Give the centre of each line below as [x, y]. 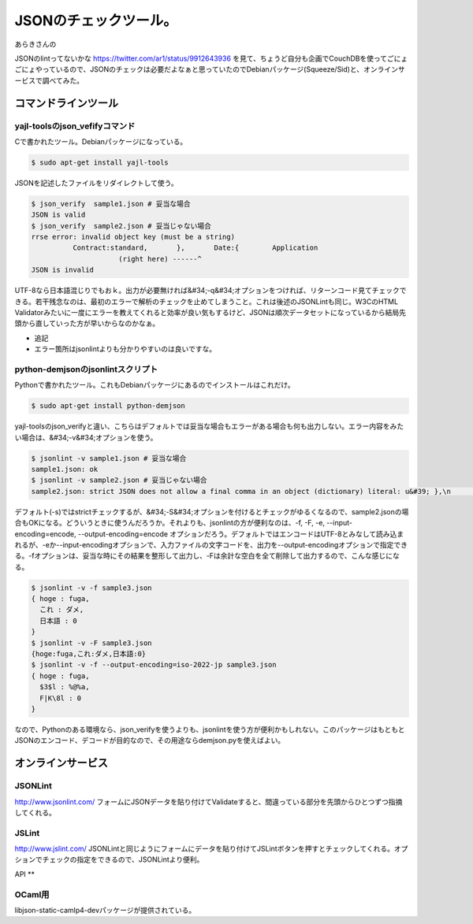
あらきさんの [35, 44]
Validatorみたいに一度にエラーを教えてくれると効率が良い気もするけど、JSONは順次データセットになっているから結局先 [210, 312]
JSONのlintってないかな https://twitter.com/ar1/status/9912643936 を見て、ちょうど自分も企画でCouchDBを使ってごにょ [211, 58]
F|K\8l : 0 [61, 698]
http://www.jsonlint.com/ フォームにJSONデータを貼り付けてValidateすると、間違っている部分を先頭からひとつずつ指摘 [209, 802]
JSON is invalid [63, 270]
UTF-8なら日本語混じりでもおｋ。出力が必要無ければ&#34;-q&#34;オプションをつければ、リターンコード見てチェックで [210, 291]
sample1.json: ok [65, 469]
